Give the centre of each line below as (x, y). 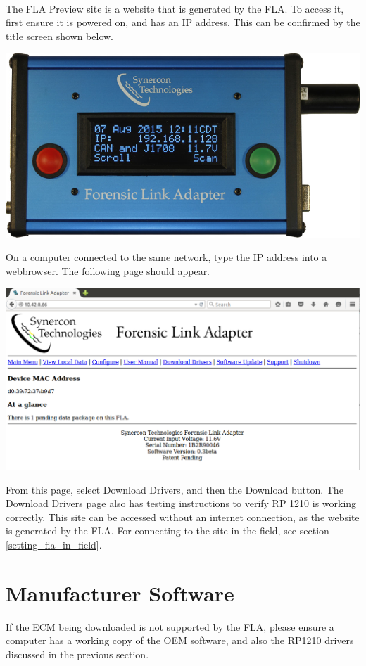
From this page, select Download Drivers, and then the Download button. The (175, 489)
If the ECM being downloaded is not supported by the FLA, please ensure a (170, 626)
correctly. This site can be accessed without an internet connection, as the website (183, 517)
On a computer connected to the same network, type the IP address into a (166, 257)
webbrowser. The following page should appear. (108, 270)
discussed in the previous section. (77, 654)
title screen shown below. (60, 36)
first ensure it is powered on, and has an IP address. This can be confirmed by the (183, 22)
